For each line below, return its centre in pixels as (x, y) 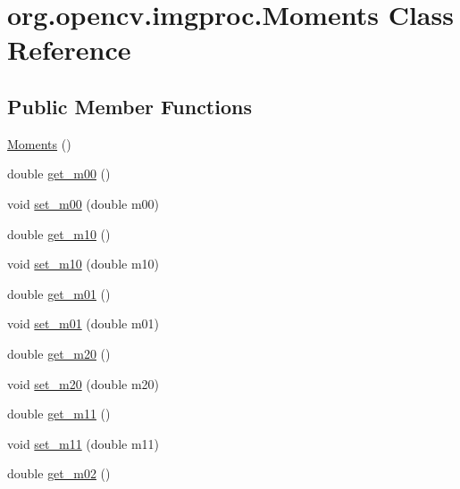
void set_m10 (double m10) (84, 264)
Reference (69, 50)
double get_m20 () (59, 353)
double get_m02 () (59, 473)
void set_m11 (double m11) (84, 443)
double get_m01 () (59, 293)
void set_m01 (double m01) (84, 323)
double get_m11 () (59, 414)
